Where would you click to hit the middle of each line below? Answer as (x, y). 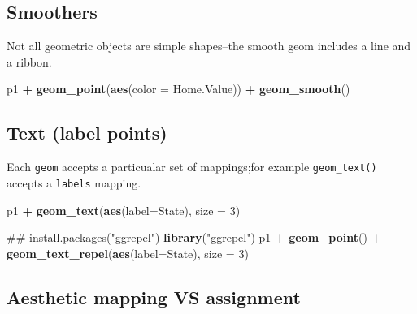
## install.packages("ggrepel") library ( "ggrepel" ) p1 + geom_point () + (194, 237)
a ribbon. (29, 61)
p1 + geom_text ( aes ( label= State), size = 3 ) (124, 210)
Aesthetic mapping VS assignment (154, 297)
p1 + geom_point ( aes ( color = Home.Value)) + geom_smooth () (178, 89)
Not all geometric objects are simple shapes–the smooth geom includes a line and (209, 46)
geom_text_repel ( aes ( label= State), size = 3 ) (128, 253)
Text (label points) (87, 133)
